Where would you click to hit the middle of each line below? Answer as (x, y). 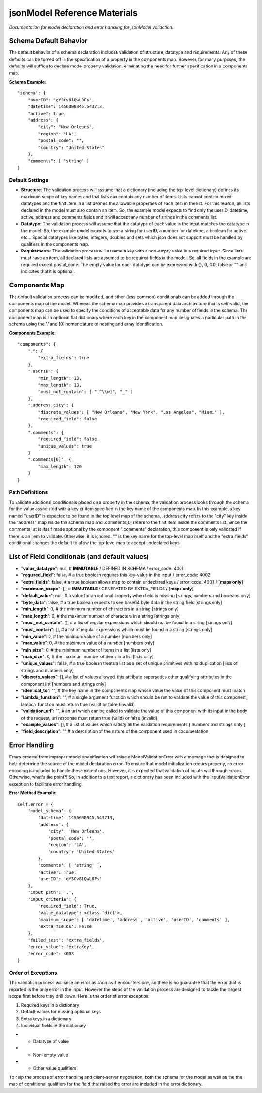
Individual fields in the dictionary (54, 1026)
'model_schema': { (49, 811)
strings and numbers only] (47, 670)
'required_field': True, (67, 906)
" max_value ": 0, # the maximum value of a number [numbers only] (88, 643)
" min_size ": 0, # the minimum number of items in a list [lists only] (86, 650)
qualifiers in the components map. (55, 244)
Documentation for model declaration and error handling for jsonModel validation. (91, 27)
